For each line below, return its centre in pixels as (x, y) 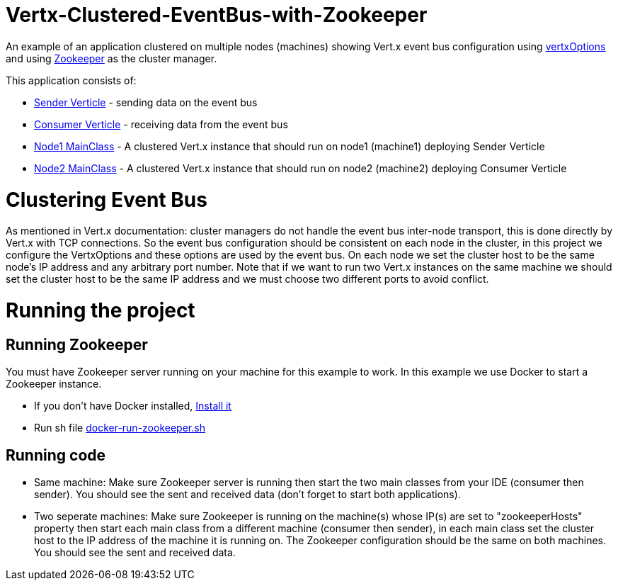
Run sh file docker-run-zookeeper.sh (120, 428)
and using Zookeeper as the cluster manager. (111, 58)
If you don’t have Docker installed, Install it (133, 406)
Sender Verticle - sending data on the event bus (146, 102)
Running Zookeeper (77, 344)
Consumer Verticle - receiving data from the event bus (161, 124)
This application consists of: (71, 80)
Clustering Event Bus (107, 199)
